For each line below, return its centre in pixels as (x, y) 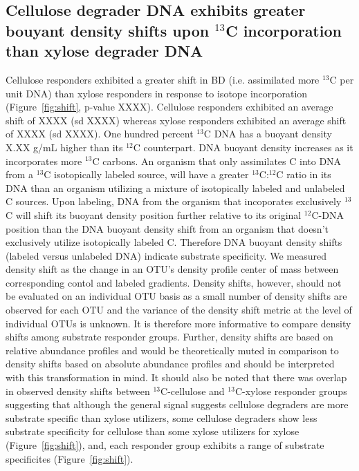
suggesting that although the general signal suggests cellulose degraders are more (177, 404)
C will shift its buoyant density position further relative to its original (154, 214)
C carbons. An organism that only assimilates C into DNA (217, 161)
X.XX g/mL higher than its (64, 147)
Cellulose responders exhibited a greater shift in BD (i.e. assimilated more (163, 79)
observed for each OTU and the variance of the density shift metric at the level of (179, 310)
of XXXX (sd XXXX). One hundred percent (100, 134)
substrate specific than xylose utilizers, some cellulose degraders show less (162, 417)
